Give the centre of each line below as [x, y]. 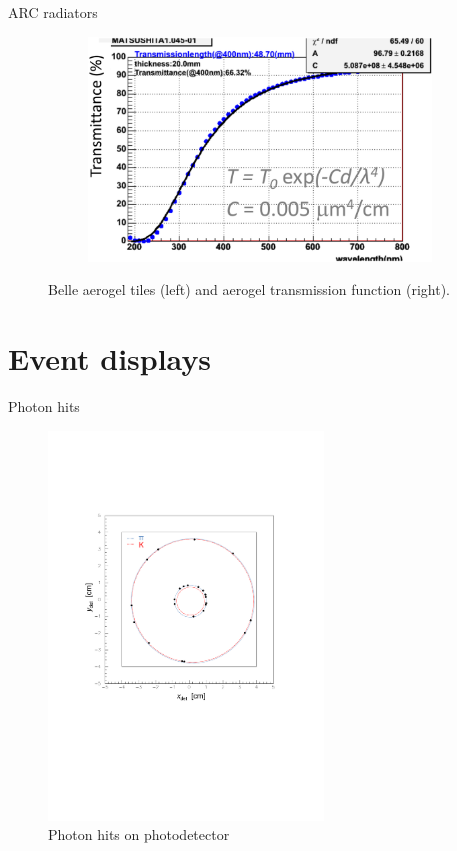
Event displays [110, 358]
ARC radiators [53, 12]
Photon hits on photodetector [139, 834]
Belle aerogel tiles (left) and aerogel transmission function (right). [249, 289]
